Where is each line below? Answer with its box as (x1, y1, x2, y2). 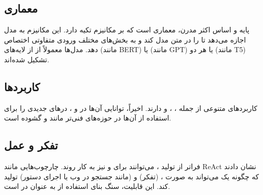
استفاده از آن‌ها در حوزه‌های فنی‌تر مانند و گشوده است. (4, 112, 171, 123)
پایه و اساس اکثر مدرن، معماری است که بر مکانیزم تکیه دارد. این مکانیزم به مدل (4, 24, 249, 35)
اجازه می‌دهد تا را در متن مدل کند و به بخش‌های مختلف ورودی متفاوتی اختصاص (4, 34, 246, 45)
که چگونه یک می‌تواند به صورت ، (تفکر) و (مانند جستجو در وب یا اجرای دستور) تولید (4, 171, 259, 181)
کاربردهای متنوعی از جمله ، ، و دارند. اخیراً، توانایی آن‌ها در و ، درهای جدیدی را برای (4, 102, 257, 113)
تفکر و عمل (4, 137, 58, 153)
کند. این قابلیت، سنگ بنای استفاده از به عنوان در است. (4, 181, 170, 191)
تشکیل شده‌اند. (4, 54, 50, 64)
